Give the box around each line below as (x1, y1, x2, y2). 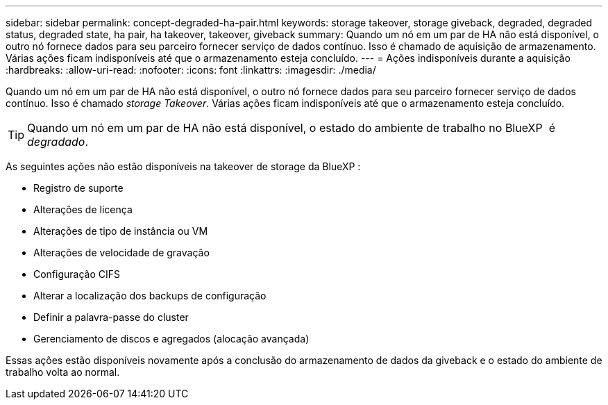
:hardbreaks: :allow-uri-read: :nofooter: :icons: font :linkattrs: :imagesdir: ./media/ (6, 64, 376, 76)
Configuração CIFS (33, 268, 121, 280)
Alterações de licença (33, 204, 133, 215)
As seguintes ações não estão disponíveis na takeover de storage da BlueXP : (6, 160, 361, 172)
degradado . (27, 135, 89, 149)
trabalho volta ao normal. (6, 366, 120, 378)
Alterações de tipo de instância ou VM (33, 225, 208, 237)
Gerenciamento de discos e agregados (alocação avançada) (33, 333, 310, 345)
